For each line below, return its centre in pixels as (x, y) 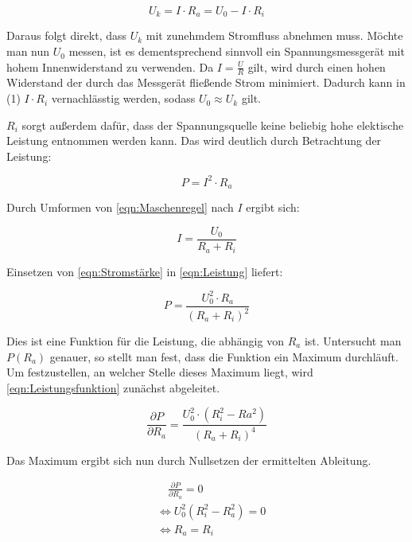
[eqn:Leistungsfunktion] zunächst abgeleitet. (113, 387)
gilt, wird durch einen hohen (317, 66)
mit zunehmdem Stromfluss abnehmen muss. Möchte (274, 35)
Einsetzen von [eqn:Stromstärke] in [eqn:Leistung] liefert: (145, 271)
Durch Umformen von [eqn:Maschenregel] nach (120, 207)
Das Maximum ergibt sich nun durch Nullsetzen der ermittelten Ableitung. (189, 460)
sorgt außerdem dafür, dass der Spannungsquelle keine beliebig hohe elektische (213, 125)
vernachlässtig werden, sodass (123, 98)
